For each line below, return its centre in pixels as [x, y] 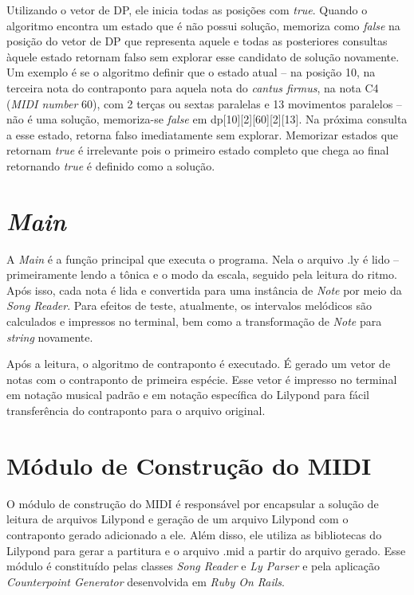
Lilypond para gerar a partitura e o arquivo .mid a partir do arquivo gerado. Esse [206, 550]
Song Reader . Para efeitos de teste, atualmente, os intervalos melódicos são [189, 305]
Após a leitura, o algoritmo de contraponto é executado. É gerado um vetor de [199, 364]
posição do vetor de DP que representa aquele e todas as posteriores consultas [197, 41]
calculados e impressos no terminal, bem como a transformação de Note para [194, 321]
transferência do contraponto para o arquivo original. [136, 410]
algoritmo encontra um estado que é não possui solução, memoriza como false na [203, 25]
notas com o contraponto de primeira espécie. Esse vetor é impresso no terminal [202, 379]
